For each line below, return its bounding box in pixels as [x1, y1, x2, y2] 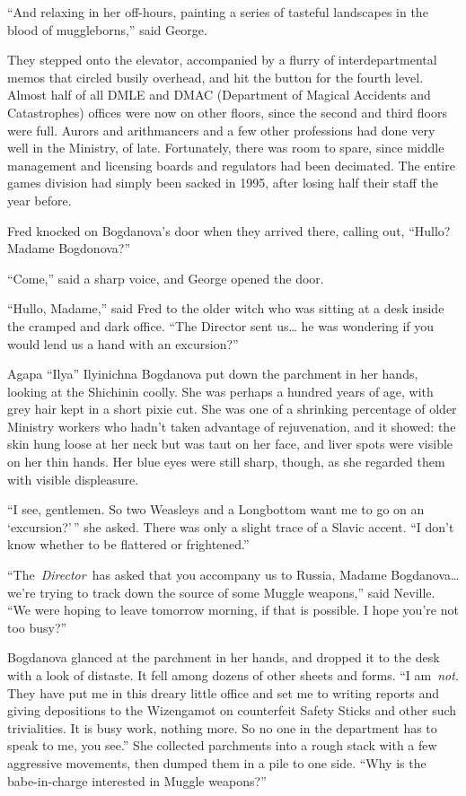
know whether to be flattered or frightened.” [7, 535, 250, 554]
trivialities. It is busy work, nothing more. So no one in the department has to [7, 718, 437, 737]
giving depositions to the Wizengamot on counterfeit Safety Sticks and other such [7, 701, 457, 720]
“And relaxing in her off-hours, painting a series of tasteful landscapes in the [7, 3, 428, 21]
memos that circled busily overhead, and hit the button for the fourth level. [7, 67, 424, 86]
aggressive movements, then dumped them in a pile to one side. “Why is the [7, 753, 426, 772]
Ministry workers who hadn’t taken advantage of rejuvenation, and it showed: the [7, 416, 456, 435]
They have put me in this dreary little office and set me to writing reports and [7, 683, 440, 702]
